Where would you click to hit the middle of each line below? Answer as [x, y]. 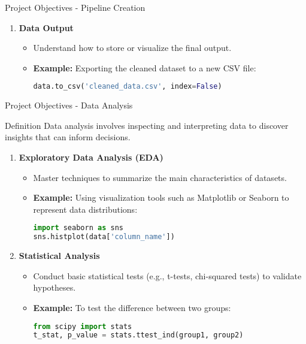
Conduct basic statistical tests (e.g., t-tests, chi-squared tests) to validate [167, 275]
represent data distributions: [85, 209]
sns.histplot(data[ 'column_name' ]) [104, 237]
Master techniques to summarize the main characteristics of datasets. [160, 177]
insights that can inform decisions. [68, 137]
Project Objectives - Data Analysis [69, 105]
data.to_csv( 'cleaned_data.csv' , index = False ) [128, 87]
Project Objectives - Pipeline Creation [75, 7]
